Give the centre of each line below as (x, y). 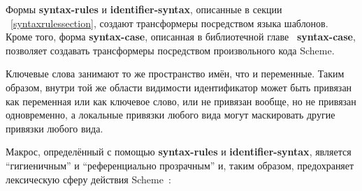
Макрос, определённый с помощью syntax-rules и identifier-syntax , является (179, 152)
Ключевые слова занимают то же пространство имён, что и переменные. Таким (175, 74)
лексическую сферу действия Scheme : (88, 179)
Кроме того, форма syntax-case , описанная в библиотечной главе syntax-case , (181, 37)
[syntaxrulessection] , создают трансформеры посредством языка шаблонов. (169, 23)
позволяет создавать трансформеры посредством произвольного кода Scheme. (170, 50)
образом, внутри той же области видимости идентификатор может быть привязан (179, 87)
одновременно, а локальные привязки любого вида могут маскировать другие (171, 115)
